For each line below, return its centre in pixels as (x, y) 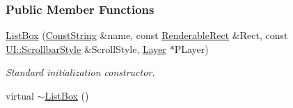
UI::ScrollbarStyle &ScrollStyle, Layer (86, 48)
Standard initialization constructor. (80, 72)
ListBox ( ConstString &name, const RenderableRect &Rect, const (147, 35)
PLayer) (191, 48)
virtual (20, 95)
